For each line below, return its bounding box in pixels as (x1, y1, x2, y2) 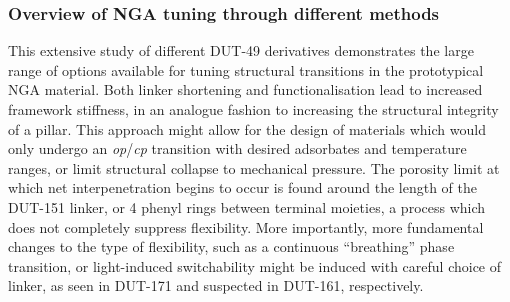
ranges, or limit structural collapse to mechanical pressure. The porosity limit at (8, 157, 500, 178)
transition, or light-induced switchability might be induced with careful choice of (8, 255, 502, 276)
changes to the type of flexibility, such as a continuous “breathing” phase (8, 236, 455, 257)
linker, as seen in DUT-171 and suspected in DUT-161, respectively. (8, 275, 424, 296)
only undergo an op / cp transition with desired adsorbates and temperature (8, 138, 467, 159)
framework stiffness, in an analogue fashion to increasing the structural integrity (8, 99, 499, 119)
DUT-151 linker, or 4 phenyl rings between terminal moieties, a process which (8, 196, 486, 217)
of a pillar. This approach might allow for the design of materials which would (8, 118, 486, 139)
